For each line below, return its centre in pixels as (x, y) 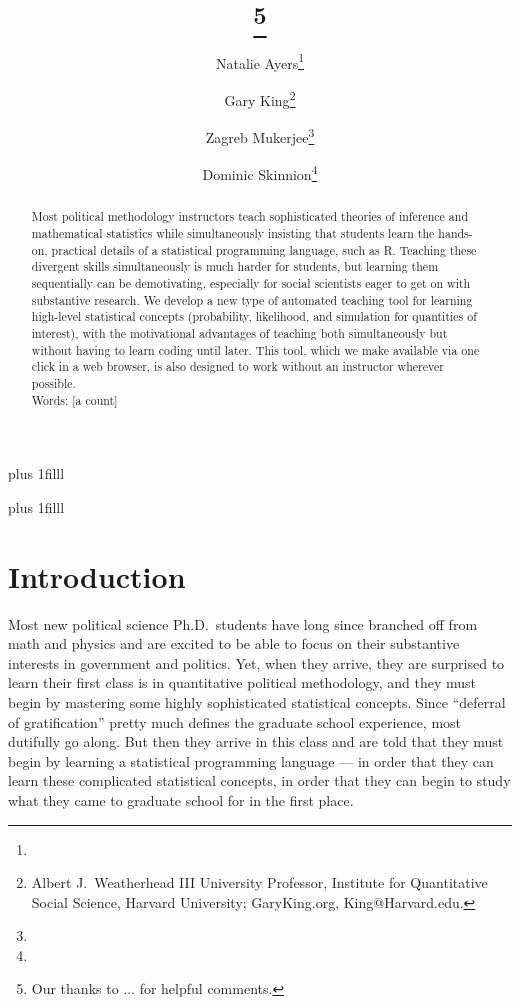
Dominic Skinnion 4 (260, 172)
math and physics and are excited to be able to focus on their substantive (234, 643)
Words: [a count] (74, 399)
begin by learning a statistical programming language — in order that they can (251, 760)
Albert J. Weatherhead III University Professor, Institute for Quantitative (259, 882)
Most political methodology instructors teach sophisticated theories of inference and (249, 216)
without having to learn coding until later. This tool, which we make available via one (255, 349)
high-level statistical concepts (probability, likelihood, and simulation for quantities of (254, 316)
